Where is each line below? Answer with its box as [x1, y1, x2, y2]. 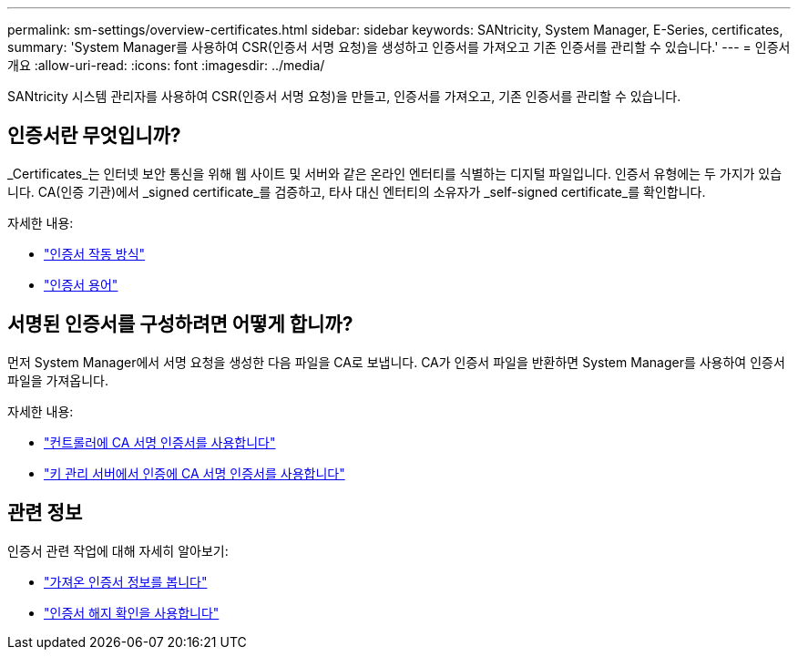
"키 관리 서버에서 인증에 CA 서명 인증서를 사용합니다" [44, 465, 345, 481]
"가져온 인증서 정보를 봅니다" [44, 573, 208, 590]
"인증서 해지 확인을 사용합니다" [44, 604, 220, 621]
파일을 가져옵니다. [7, 372, 109, 388]
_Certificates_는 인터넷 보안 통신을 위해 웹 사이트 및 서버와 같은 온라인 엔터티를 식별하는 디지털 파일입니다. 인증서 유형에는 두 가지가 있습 [7, 165, 783, 181]
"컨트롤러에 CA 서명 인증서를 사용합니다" [44, 434, 276, 450]
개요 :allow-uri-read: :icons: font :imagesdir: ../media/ [7, 57, 325, 73]
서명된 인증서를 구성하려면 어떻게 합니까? [7, 313, 353, 336]
